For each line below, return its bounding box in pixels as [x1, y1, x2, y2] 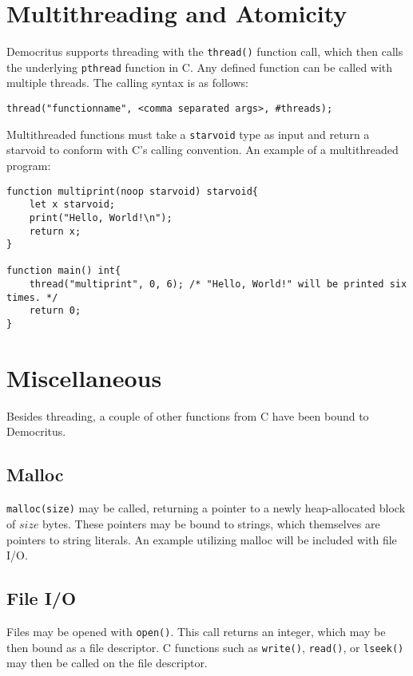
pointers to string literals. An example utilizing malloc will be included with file [6, 531, 397, 548]
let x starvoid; [29, 199, 116, 211]
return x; [29, 225, 81, 237]
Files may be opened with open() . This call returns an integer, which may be [6, 623, 386, 639]
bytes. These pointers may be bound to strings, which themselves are [42, 515, 380, 532]
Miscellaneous [6, 361, 162, 393]
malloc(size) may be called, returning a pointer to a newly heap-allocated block [6, 500, 406, 516]
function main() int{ [6, 265, 121, 277]
